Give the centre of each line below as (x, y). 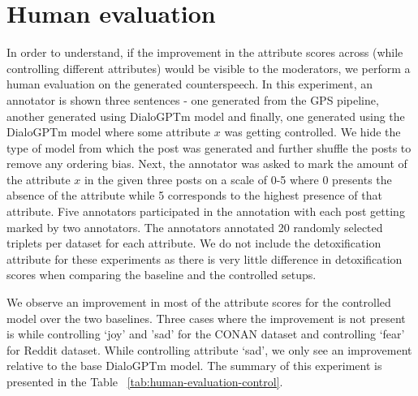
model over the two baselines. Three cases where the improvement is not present (206, 318)
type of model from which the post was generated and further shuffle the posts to (209, 147)
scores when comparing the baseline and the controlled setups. (162, 275)
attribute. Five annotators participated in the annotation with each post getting (206, 211)
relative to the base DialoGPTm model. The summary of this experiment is (194, 366)
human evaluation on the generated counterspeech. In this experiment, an (190, 84)
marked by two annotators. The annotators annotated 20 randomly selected (195, 227)
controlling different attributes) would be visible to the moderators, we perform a (209, 68)
